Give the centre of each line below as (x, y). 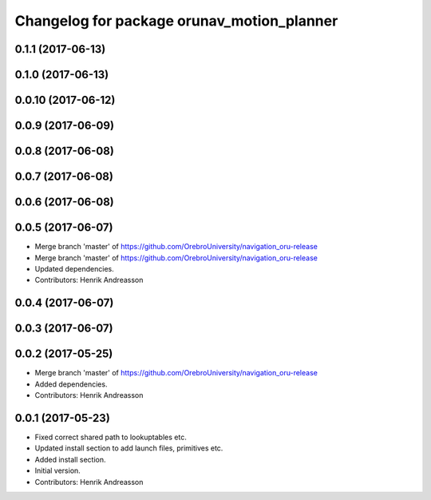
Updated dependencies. (75, 268)
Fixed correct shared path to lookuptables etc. (111, 437)
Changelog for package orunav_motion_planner (176, 21)
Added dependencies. (71, 384)
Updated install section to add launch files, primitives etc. (129, 448)
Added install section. (70, 459)
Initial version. (58, 470)
